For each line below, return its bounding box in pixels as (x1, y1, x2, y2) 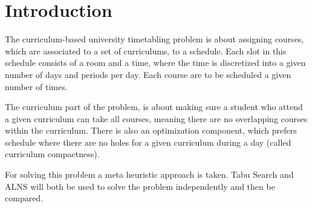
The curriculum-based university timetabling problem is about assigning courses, (5, 33, 304, 45)
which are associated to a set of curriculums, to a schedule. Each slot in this (5, 44, 287, 57)
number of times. (5, 80, 68, 93)
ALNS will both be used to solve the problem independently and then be (5, 180, 275, 192)
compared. (5, 192, 44, 204)
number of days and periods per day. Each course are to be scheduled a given (5, 68, 291, 80)
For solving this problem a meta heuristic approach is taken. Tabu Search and (5, 168, 294, 181)
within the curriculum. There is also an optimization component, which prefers (5, 124, 297, 137)
